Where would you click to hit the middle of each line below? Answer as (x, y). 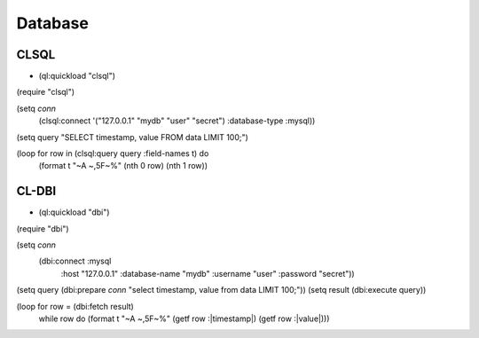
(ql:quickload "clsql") (77, 76)
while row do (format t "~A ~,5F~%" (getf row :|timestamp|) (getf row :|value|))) (184, 318)
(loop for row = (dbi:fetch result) (75, 306)
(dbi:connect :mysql (75, 261)
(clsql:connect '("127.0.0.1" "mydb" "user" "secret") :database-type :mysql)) (177, 121)
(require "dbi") (43, 228)
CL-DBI (36, 191)
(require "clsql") (46, 92)
